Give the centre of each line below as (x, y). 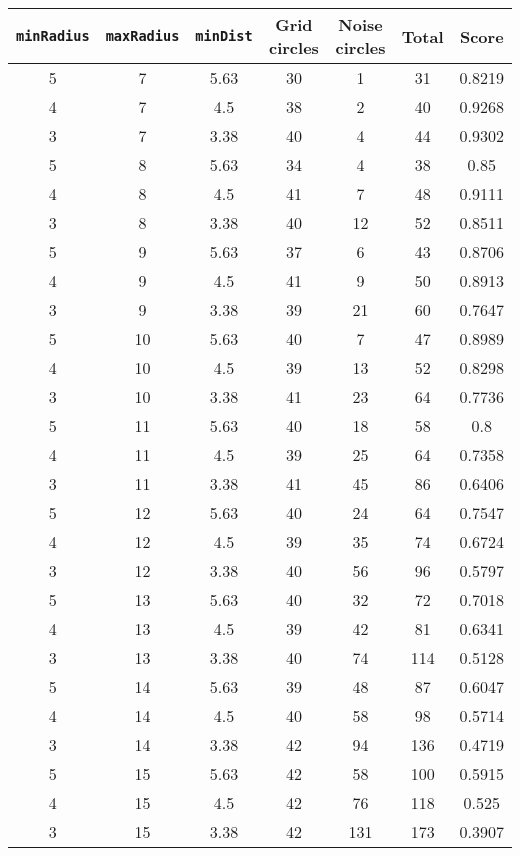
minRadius (53, 36)
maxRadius (142, 36)
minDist (224, 36)
